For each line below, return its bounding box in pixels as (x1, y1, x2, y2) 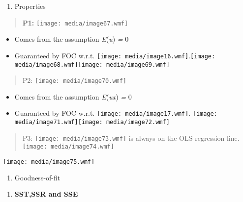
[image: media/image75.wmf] (3, 158, 95, 166)
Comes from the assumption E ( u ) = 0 (14, 34, 129, 44)
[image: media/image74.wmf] (22, 143, 114, 151)
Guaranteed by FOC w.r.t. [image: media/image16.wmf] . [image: (14, 50, 215, 60)
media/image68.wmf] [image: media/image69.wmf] (14, 61, 170, 68)
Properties (14, 1, 46, 11)
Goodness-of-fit (14, 172, 61, 182)
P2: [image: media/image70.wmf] (22, 75, 127, 85)
